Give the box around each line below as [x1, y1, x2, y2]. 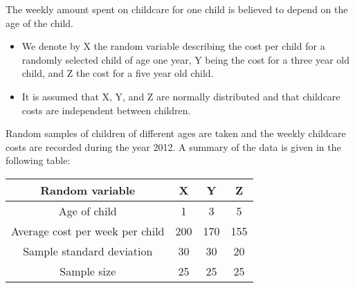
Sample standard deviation [23, 242, 153, 259]
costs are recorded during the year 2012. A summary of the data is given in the [6, 139, 341, 154]
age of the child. [6, 15, 73, 30]
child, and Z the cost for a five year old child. [21, 66, 214, 80]
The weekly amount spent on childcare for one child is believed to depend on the [6, 2, 348, 16]
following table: [6, 153, 71, 168]
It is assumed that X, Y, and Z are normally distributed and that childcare [21, 89, 340, 103]
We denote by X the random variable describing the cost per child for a [21, 39, 325, 53]
